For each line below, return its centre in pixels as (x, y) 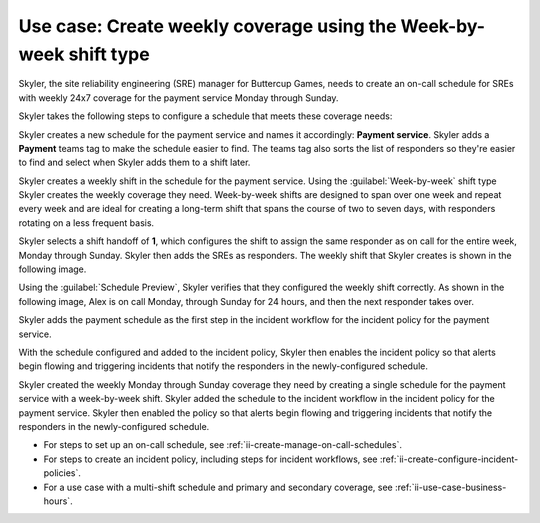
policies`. (62, 473)
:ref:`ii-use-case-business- (451, 487)
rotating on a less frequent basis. (86, 222)
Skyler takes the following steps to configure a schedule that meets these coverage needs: (205, 116)
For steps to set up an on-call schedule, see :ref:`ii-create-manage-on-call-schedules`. (222, 445)
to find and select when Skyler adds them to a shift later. (134, 162)
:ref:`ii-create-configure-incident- (449, 459)
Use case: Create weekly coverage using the (207, 26)
